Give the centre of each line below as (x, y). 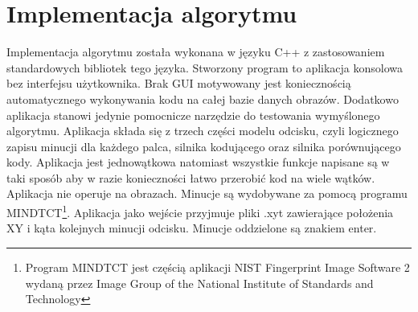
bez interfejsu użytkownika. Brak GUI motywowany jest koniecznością (179, 83)
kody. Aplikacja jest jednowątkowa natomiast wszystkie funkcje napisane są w (198, 162)
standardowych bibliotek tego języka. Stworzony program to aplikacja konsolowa (205, 67)
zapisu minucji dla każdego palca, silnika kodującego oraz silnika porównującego (204, 146)
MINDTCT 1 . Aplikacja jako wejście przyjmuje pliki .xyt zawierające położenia (200, 211)
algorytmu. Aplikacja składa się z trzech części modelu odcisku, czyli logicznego (203, 131)
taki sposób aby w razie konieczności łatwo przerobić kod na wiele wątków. (191, 177)
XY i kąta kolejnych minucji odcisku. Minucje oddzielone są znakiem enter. (192, 228)
